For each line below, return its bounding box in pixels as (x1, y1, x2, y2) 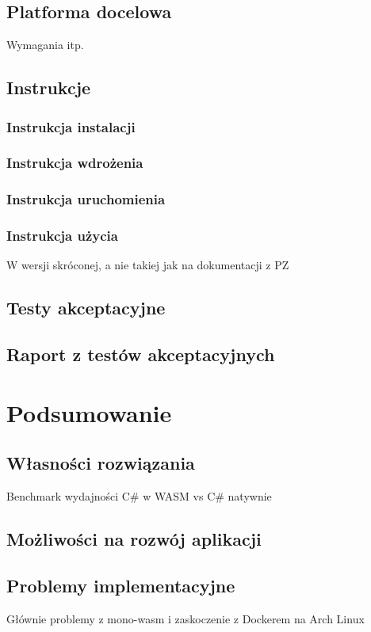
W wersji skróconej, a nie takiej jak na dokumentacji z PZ (6, 257, 289, 273)
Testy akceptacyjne (6, 295, 166, 320)
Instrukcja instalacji (6, 116, 136, 136)
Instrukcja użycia (6, 226, 118, 246)
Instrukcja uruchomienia (6, 189, 166, 209)
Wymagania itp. (6, 36, 84, 53)
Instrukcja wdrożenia (6, 153, 143, 173)
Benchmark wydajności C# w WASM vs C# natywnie (6, 488, 272, 504)
